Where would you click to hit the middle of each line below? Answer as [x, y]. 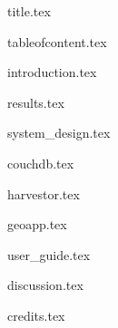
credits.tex [36, 315]
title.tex [29, 11]
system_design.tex [59, 133]
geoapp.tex [37, 224]
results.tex [36, 102]
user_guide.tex [49, 254]
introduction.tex [52, 72]
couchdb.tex [41, 163]
